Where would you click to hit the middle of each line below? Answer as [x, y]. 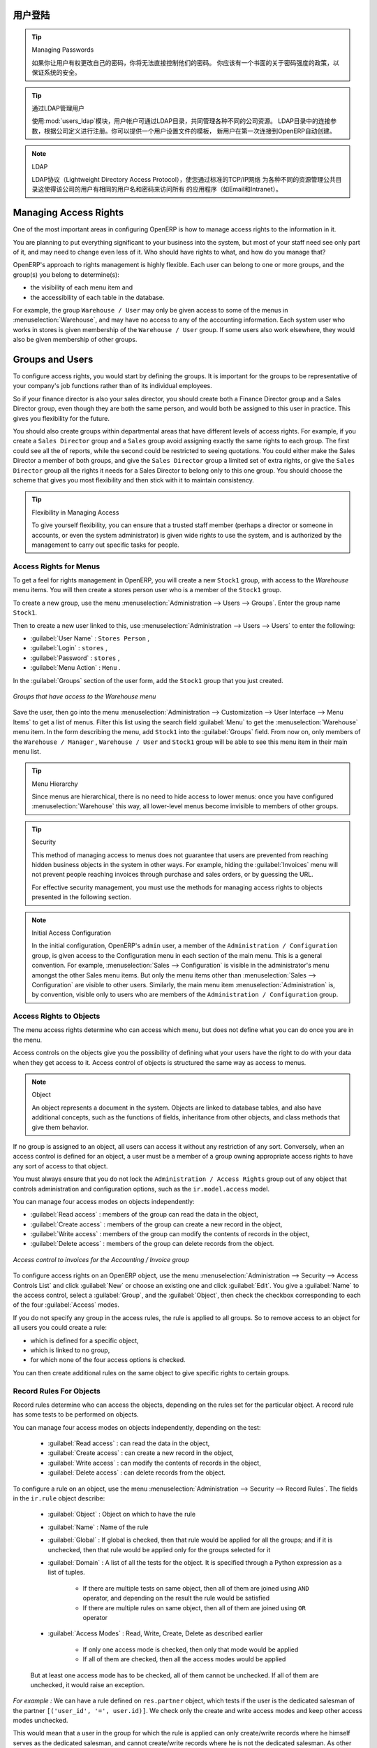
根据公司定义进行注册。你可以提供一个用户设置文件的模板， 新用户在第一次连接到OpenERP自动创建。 [190, 131]
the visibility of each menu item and [82, 287]
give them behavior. [60, 1127]
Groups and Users [53, 359]
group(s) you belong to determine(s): [66, 274]
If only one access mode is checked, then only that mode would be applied [191, 1649]
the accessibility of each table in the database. [97, 297]
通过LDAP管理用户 [58, 108]
